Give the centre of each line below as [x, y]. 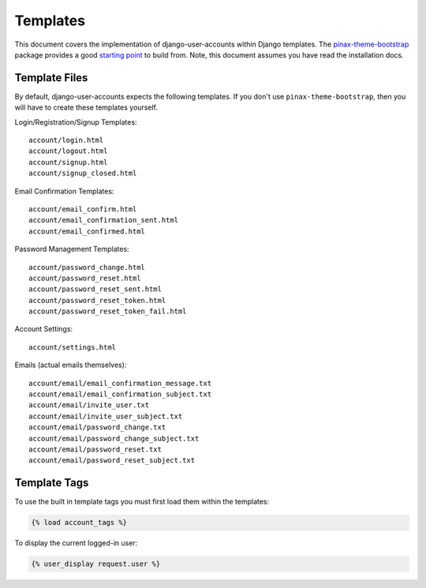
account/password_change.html [87, 267]
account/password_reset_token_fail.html [108, 311]
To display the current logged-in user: [76, 543]
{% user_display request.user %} [96, 564]
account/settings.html [73, 347]
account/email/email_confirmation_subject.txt [120, 394]
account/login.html [66, 140]
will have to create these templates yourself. [86, 107]
